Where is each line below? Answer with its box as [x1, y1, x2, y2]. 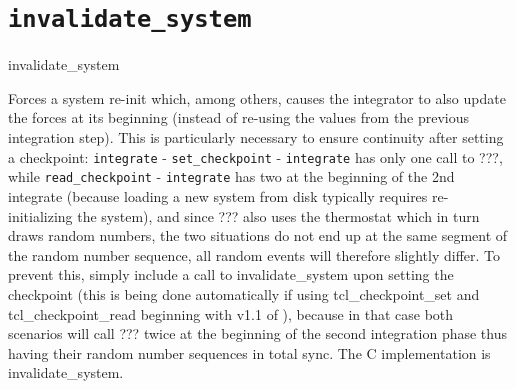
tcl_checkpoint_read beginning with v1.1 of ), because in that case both [8, 303, 454, 324]
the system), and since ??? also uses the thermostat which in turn [77, 205, 480, 226]
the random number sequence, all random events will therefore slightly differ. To [8, 244, 501, 265]
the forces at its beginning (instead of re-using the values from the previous [8, 107, 470, 128]
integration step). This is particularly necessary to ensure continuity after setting [8, 127, 504, 148]
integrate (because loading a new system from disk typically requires [8, 185, 428, 206]
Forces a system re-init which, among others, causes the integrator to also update [8, 87, 506, 108]
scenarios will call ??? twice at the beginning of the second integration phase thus [8, 323, 507, 344]
